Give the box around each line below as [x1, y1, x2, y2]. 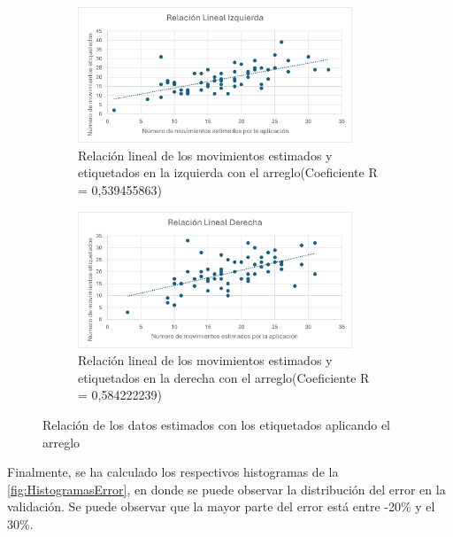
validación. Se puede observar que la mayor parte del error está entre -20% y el [7, 497, 435, 516]
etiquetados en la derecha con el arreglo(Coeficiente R [78, 368, 370, 386]
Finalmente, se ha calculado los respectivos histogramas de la [7, 463, 339, 481]
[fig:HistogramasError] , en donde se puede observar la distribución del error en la [7, 479, 446, 498]
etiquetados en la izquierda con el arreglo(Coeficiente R [78, 163, 378, 182]
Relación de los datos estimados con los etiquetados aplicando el [42, 415, 391, 433]
